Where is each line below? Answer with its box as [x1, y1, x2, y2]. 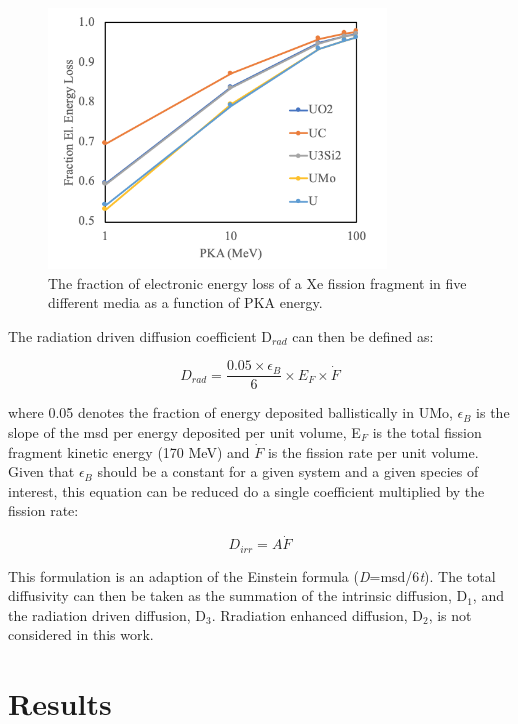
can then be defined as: [292, 325, 434, 346]
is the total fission [372, 422, 482, 443]
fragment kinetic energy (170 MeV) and [8, 441, 250, 462]
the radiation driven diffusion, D [8, 604, 206, 625]
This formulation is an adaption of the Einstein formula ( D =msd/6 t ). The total [8, 565, 496, 586]
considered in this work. [8, 624, 154, 645]
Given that [8, 461, 75, 482]
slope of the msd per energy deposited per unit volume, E [8, 422, 361, 443]
